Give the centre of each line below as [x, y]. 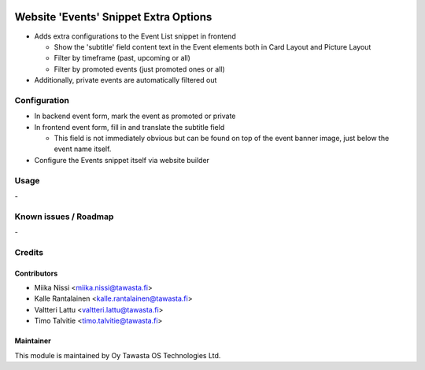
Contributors [36, 273]
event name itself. [83, 149]
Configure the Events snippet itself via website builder [122, 160]
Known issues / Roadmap [64, 216]
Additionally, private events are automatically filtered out [126, 80]
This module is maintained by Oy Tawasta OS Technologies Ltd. [118, 355]
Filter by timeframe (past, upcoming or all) [122, 58]
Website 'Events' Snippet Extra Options [113, 17]
